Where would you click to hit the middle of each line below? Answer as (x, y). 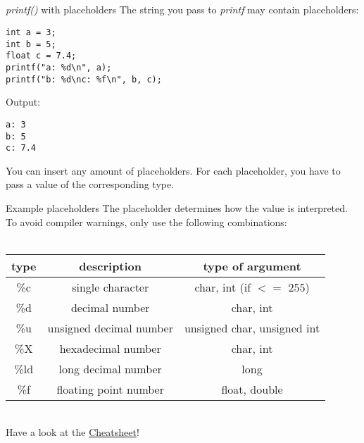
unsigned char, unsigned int (252, 327)
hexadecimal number (110, 348)
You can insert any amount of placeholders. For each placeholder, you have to (173, 170)
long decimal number (110, 368)
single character (111, 287)
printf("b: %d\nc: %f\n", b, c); (84, 79)
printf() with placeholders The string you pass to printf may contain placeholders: (182, 10)
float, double (252, 389)
